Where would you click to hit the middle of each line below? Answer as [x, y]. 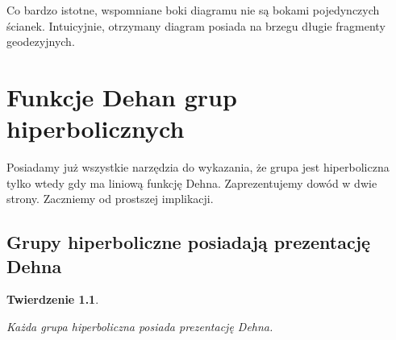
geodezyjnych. [41, 41]
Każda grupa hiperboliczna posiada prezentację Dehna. [140, 327]
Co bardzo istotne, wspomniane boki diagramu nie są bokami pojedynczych [193, 10]
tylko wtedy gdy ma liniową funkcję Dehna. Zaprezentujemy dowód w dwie [192, 182]
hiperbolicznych [96, 129]
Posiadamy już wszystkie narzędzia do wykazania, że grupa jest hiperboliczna [198, 167]
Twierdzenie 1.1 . [53, 299]
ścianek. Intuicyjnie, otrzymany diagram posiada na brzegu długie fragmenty [196, 25]
